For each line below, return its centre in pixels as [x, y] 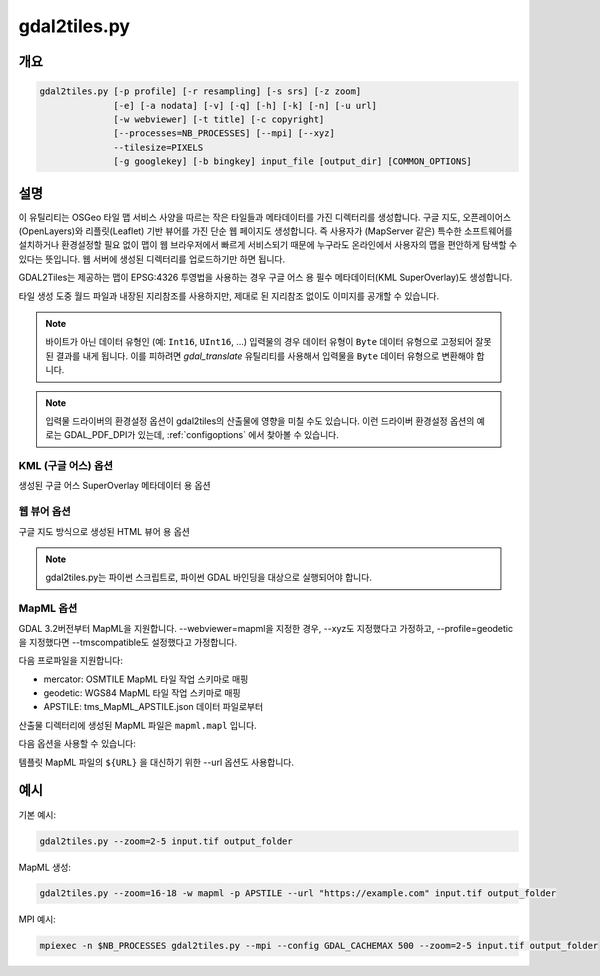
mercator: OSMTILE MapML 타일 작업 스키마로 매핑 [146, 679]
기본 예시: [37, 814]
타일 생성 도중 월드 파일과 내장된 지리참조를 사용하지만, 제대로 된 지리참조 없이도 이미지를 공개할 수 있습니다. [229, 296]
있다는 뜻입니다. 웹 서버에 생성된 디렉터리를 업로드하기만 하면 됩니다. [151, 259]
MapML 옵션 [48, 608]
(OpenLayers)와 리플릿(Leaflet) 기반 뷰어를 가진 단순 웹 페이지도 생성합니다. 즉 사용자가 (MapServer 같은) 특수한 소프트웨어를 [265, 231]
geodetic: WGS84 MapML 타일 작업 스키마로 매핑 [142, 693]
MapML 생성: [45, 867]
